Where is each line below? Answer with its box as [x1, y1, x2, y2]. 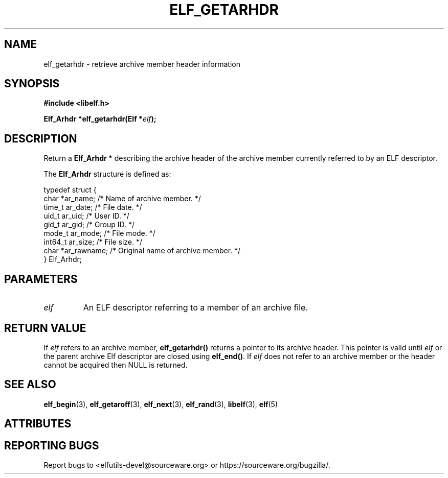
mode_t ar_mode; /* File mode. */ [43, 229, 155, 238]
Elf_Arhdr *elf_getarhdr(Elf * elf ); [43, 114, 156, 124]
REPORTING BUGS [4, 439, 99, 452]
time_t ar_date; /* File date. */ [43, 203, 142, 212]
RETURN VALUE [4, 321, 86, 334]
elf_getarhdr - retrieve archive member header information [43, 59, 241, 68]
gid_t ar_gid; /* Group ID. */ [43, 220, 135, 229]
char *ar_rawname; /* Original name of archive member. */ [43, 246, 241, 255]
